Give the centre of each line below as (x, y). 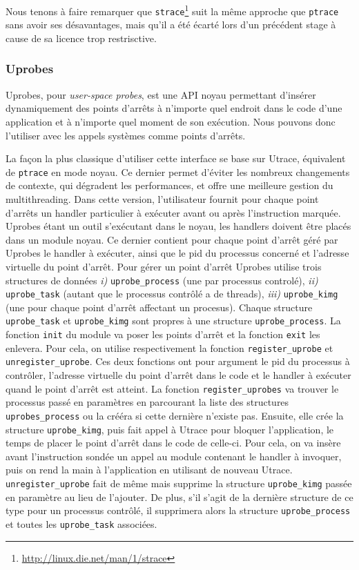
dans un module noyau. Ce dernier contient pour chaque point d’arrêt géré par (172, 239)
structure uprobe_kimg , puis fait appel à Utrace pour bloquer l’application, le (170, 429)
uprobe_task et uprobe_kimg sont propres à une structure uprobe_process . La (173, 321)
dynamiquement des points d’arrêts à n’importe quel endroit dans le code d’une (174, 108)
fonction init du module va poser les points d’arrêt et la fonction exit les (163, 334)
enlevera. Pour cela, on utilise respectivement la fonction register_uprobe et (169, 347)
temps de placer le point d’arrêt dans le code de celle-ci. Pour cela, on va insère (173, 443)
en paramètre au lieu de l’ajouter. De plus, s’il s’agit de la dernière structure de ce (179, 497)
